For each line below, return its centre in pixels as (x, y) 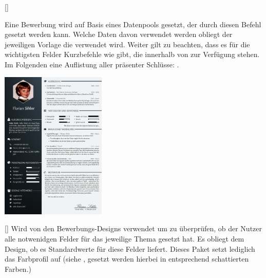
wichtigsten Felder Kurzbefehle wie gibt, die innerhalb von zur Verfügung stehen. (132, 54)
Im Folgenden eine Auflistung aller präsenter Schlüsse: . (92, 64)
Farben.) (18, 268)
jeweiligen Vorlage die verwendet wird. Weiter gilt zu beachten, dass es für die (127, 44)
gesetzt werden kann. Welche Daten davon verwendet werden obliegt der (119, 34)
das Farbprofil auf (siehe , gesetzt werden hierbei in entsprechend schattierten (127, 259)
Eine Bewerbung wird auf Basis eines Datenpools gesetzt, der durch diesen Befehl (133, 24)
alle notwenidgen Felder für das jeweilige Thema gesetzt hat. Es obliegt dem (125, 239)
